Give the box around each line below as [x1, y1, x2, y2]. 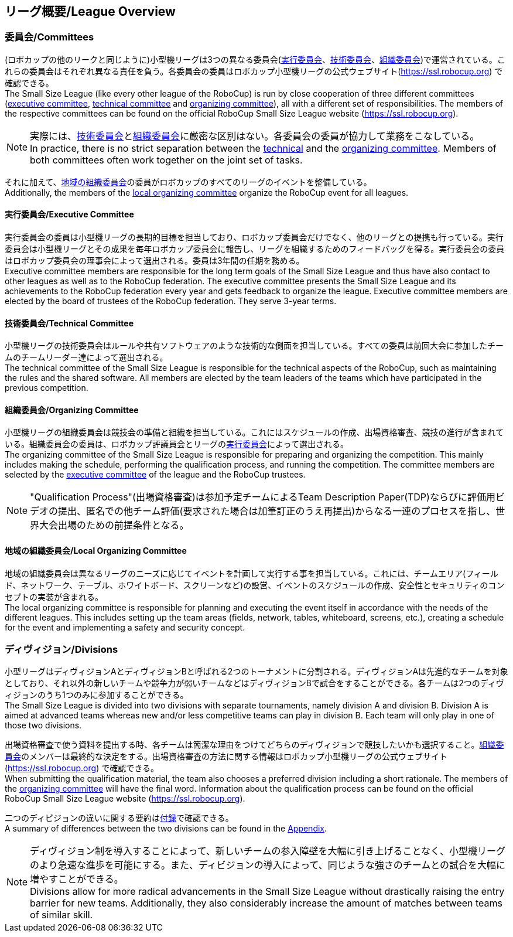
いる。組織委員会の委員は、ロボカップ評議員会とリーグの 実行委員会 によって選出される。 [5, 439, 348, 449]
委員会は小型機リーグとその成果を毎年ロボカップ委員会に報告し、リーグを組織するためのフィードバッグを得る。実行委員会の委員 [5, 244, 505, 254]
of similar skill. [30, 909, 93, 921]
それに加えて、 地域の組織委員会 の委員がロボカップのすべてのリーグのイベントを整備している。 [5, 176, 372, 187]
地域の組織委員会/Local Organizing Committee [5, 546, 187, 556]
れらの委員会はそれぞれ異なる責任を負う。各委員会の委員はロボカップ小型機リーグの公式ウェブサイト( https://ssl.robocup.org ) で [5, 66, 503, 76]
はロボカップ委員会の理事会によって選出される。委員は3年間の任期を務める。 [5, 255, 305, 266]
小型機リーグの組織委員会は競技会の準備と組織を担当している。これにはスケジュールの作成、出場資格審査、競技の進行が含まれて [5, 427, 504, 438]
